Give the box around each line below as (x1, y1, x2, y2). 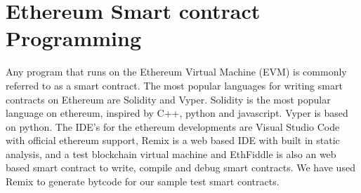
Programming (6, 24, 141, 52)
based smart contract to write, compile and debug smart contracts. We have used (6, 160, 355, 175)
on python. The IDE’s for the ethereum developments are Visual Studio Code (6, 119, 340, 134)
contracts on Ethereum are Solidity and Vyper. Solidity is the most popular (6, 92, 331, 106)
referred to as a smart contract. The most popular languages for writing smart (6, 78, 343, 92)
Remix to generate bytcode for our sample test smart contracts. (6, 174, 280, 189)
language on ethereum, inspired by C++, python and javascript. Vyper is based (6, 106, 348, 120)
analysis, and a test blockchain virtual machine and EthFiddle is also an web (6, 146, 336, 161)
